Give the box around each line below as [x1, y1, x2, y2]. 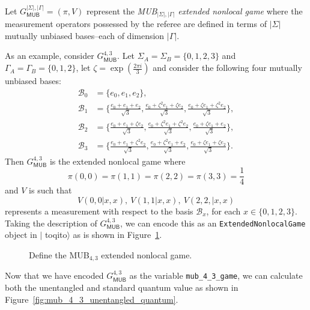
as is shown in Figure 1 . [73, 228, 162, 241]
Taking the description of [5, 216, 97, 229]
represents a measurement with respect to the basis [5, 204, 193, 217]
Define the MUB [29, 248, 90, 261]
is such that [29, 184, 72, 196]
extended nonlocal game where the [178, 4, 303, 17]
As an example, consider [5, 49, 94, 62]
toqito [44, 228, 67, 241]
